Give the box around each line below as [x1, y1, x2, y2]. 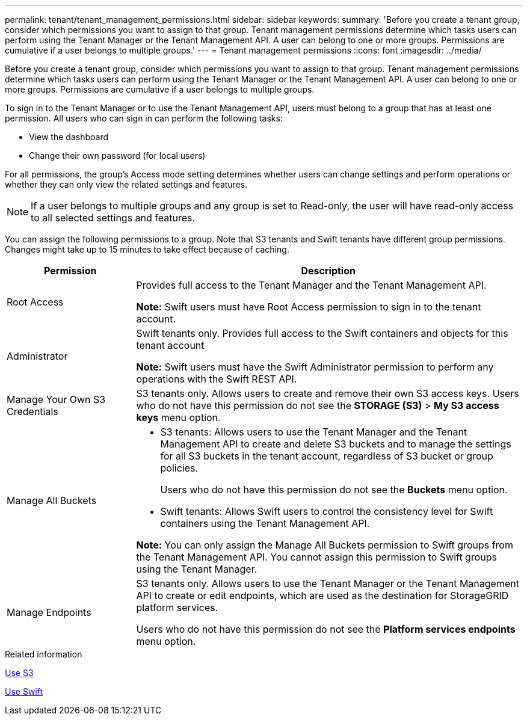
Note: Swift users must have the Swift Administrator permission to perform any [136, 361, 494, 373]
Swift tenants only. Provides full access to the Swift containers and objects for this [136, 327, 508, 339]
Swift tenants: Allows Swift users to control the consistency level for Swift [160, 505, 493, 517]
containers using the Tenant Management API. [160, 517, 370, 529]
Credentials [7, 405, 58, 417]
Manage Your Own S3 [7, 393, 106, 405]
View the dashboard [29, 132, 108, 142]
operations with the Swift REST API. [136, 373, 297, 385]
